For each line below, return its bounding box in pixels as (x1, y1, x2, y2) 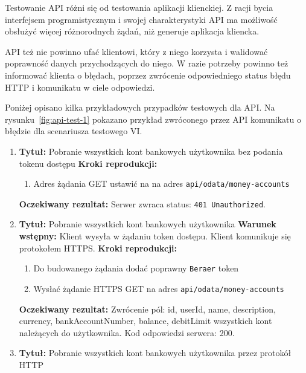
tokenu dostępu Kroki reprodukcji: (19, 157, 158, 169)
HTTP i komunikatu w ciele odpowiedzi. (5, 80, 155, 93)
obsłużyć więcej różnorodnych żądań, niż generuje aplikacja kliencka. (5, 25, 260, 37)
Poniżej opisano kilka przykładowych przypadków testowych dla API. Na (5, 101, 275, 114)
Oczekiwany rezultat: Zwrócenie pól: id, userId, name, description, (19, 302, 276, 315)
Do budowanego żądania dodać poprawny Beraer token (33, 262, 239, 274)
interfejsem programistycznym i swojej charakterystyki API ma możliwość (5, 13, 278, 25)
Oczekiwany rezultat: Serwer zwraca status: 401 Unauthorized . (19, 197, 266, 210)
